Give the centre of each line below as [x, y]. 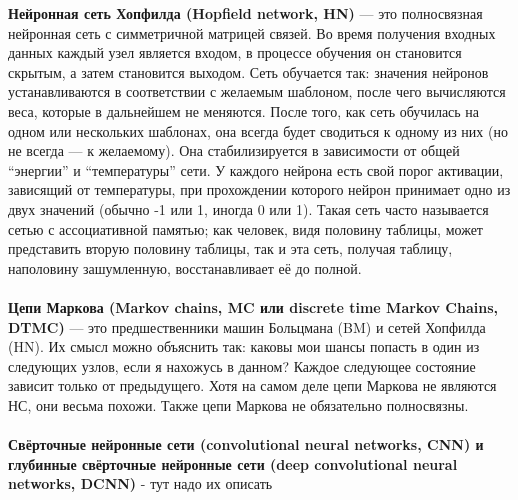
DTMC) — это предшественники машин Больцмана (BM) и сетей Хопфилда [247, 326]
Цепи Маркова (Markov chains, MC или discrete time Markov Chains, [253, 306]
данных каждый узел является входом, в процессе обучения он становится [235, 52]
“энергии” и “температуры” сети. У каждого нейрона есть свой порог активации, [256, 169]
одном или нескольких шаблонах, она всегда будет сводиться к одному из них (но [258, 130]
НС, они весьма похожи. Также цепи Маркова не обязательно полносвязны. [238, 404]
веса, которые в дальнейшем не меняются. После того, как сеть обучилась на [244, 110]
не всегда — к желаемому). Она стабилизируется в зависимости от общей [234, 150]
